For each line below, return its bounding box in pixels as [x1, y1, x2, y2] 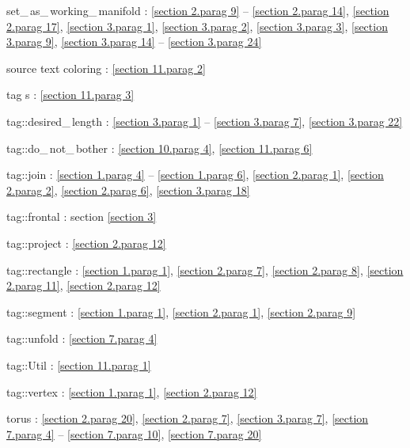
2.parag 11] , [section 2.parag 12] [6, 277, 161, 294]
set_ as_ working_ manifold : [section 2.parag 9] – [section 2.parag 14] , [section [6, 2, 389, 18]
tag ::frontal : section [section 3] [6, 208, 157, 225]
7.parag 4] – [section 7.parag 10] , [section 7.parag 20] [6, 425, 262, 442]
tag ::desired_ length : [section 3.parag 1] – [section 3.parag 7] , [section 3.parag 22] [6, 112, 403, 129]
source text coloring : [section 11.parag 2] [6, 59, 206, 76]
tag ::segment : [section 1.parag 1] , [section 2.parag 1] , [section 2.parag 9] [6, 303, 356, 320]
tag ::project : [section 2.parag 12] [6, 234, 166, 251]
